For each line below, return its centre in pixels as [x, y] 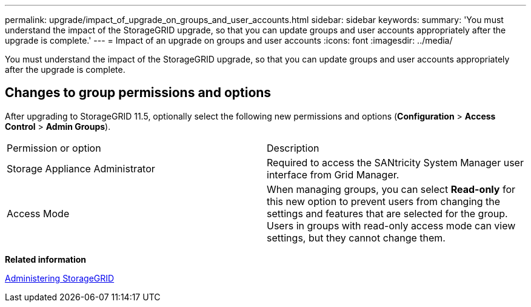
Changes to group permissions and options [138, 93]
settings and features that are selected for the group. [387, 213]
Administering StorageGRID [60, 278]
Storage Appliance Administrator [81, 168]
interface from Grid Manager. [333, 174]
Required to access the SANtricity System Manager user [395, 162]
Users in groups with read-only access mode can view [391, 225]
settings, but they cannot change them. [356, 238]
